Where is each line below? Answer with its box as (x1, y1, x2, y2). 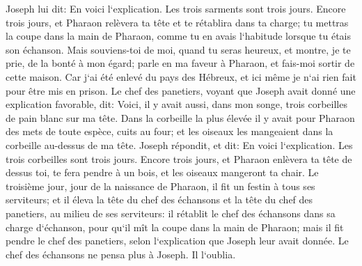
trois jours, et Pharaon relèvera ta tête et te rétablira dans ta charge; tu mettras (6, 15, 349, 29)
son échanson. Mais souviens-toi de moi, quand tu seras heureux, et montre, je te (6, 42, 351, 56)
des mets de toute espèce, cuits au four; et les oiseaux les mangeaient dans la (6, 124, 333, 139)
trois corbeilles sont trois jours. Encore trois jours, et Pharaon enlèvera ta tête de (6, 151, 352, 166)
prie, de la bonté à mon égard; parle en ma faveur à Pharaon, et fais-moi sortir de (6, 56, 355, 70)
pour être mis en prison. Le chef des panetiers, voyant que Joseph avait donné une (6, 83, 356, 97)
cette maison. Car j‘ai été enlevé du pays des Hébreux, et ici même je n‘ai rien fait (6, 69, 356, 84)
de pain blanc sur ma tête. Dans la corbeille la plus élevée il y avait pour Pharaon (6, 110, 355, 125)
